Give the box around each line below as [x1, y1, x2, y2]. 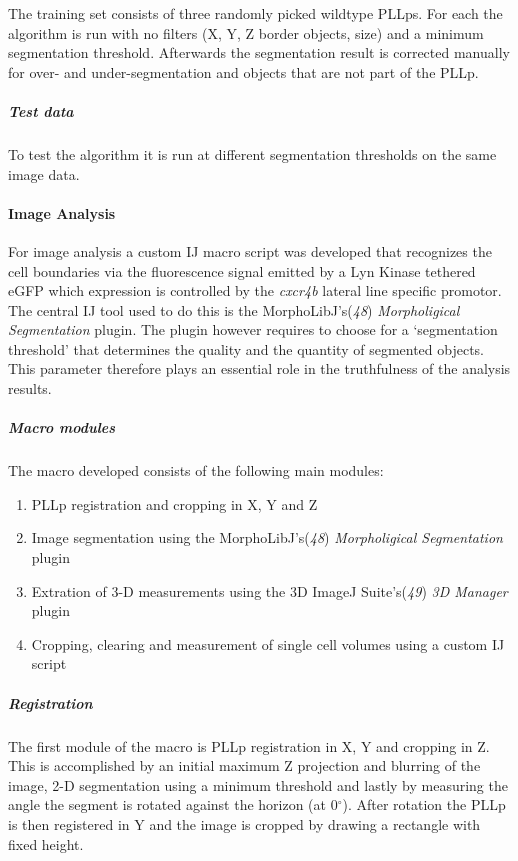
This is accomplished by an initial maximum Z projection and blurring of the [8, 755, 481, 776]
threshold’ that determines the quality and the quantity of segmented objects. [8, 338, 485, 359]
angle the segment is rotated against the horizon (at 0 [8, 794, 338, 815]
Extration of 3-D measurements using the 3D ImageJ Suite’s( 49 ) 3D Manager [31, 580, 508, 601]
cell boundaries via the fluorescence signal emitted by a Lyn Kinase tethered [8, 260, 476, 281]
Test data [8, 100, 74, 121]
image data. [8, 163, 80, 184]
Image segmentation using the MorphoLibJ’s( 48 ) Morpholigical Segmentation [31, 527, 503, 548]
